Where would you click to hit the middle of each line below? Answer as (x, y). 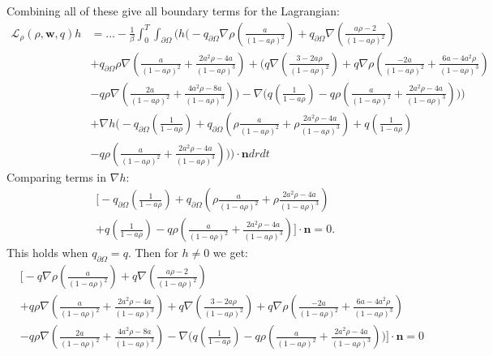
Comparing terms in (57, 176)
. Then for (153, 253)
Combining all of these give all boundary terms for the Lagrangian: (173, 11)
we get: (230, 253)
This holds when (47, 253)
